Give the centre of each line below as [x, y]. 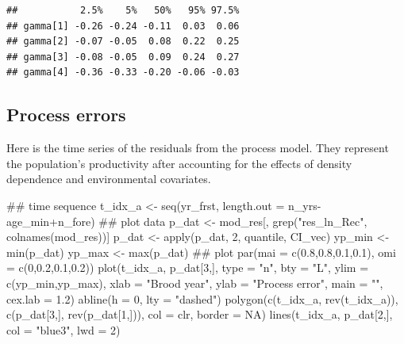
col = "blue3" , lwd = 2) [63, 329]
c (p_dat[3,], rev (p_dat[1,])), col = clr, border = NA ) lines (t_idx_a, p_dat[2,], [200, 314]
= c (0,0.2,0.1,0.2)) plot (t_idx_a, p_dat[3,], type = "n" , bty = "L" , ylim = [188, 268]
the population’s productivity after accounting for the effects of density [179, 163]
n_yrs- [304, 205]
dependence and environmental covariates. [109, 179]
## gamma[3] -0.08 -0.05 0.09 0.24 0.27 [123, 57]
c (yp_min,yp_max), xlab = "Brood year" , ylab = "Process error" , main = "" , [195, 283]
